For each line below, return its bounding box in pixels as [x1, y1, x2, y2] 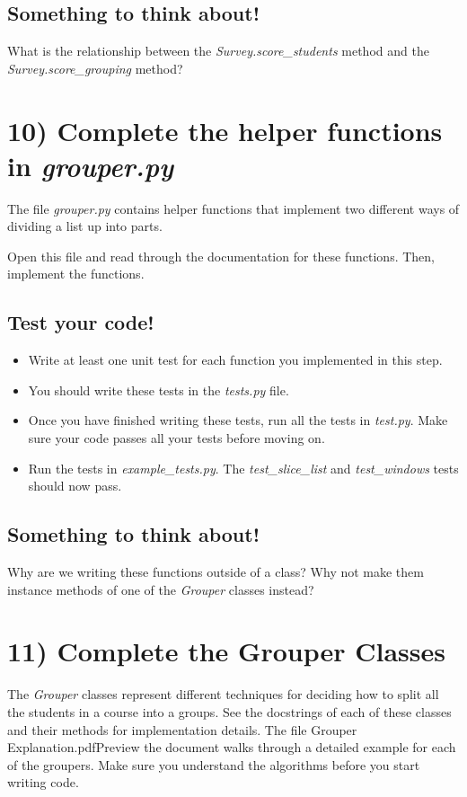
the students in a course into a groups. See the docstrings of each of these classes [7, 702, 452, 721]
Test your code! [7, 308, 154, 336]
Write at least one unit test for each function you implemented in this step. [28, 350, 443, 369]
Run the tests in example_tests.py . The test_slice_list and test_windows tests [28, 458, 459, 477]
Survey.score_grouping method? [7, 58, 183, 77]
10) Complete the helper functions [7, 111, 443, 148]
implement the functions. [7, 264, 145, 283]
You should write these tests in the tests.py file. [28, 380, 289, 399]
